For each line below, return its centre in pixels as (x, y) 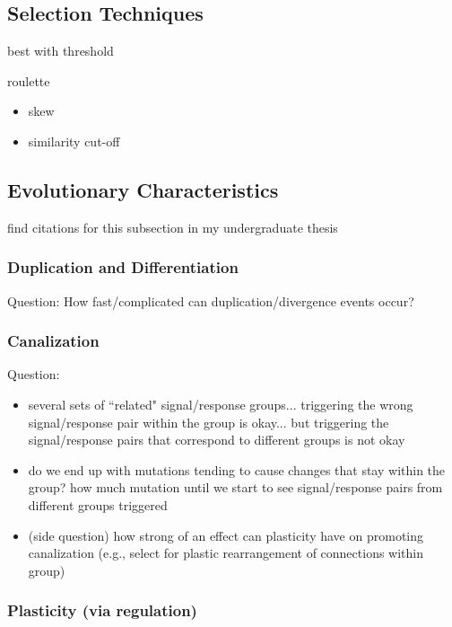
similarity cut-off (74, 141)
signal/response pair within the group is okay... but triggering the (209, 422)
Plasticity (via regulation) (102, 610)
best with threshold (61, 51)
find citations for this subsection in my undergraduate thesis (173, 227)
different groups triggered (98, 504)
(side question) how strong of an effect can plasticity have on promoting (226, 535)
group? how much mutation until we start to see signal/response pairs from (235, 487)
